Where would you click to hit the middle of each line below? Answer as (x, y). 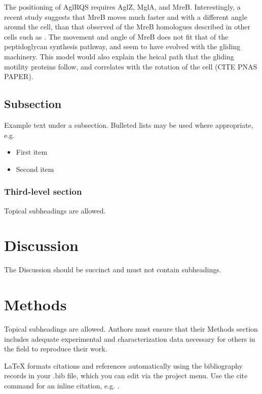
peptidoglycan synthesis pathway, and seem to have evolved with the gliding (122, 46)
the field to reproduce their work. (56, 349)
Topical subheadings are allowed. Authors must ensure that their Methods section (131, 328)
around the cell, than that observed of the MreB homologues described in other (127, 27)
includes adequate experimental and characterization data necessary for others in (130, 338)
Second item (35, 169)
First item (32, 152)
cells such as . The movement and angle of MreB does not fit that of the (116, 36)
